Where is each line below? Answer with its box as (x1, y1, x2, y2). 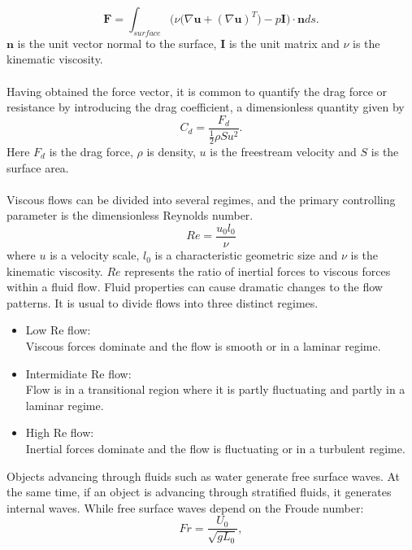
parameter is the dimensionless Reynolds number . (7, 207, 254, 224)
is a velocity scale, (50, 247, 140, 264)
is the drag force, (49, 143, 133, 160)
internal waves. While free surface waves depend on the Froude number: (7, 499, 364, 516)
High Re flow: (25, 424, 94, 441)
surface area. (7, 159, 69, 176)
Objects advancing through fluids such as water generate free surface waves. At (7, 467, 401, 484)
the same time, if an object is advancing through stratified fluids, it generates (7, 483, 392, 500)
